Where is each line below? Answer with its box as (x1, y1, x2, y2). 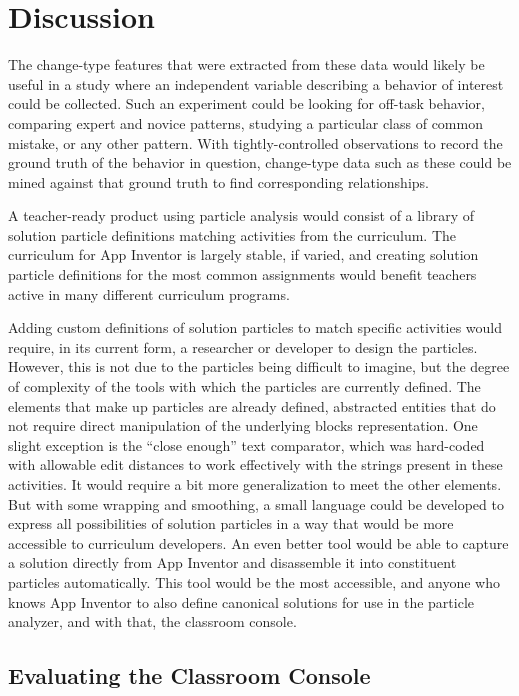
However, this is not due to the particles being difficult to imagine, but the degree (8, 356, 510, 377)
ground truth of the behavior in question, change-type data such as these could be (8, 152, 512, 173)
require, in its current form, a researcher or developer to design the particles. (8, 336, 478, 357)
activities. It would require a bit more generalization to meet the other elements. (8, 474, 502, 494)
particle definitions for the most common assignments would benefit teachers (8, 264, 477, 285)
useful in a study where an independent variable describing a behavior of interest (8, 73, 504, 94)
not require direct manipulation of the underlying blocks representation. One (8, 415, 478, 436)
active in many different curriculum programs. (8, 283, 290, 304)
